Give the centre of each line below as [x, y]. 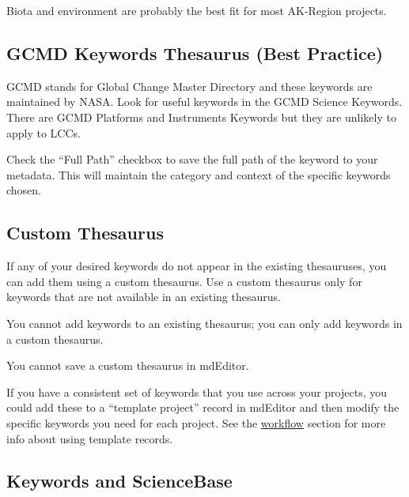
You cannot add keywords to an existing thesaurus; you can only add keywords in [204, 323]
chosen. [24, 190]
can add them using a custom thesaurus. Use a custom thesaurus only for [184, 281]
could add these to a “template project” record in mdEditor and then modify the [203, 407]
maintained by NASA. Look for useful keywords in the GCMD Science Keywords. [204, 102]
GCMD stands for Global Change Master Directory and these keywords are [189, 86]
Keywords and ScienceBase [119, 481]
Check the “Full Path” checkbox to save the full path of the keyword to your [192, 159]
